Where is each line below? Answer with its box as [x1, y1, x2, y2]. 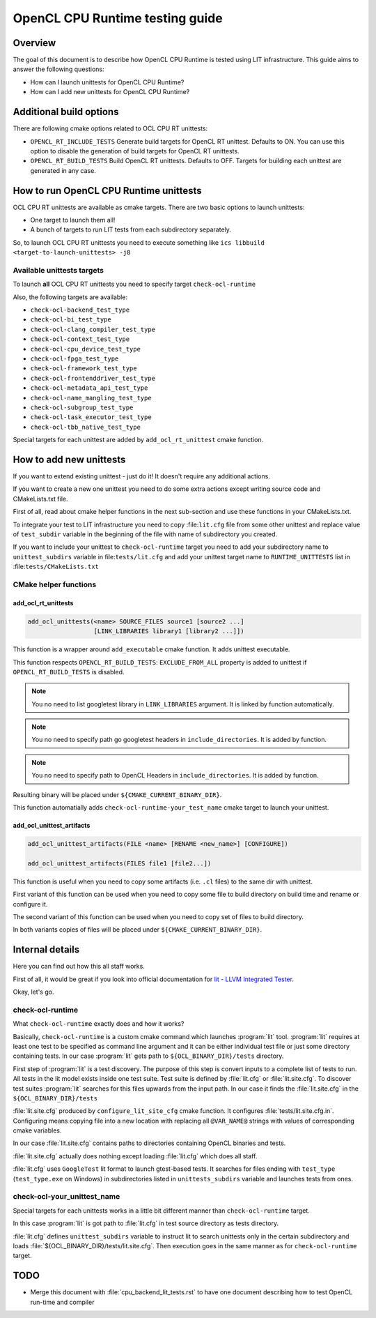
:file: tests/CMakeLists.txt [13, 562, 99, 571]
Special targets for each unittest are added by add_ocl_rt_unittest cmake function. [13, 436, 264, 444]
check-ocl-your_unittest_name [13, 1192, 120, 1202]
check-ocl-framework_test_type [30, 365, 137, 372]
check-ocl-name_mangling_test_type [30, 394, 152, 402]
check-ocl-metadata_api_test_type [30, 384, 148, 392]
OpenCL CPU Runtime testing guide [13, 10, 223, 26]
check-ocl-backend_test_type [30, 306, 130, 314]
